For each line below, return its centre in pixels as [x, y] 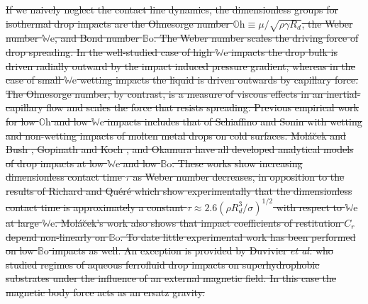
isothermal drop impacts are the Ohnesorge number [118, 23]
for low [21, 121]
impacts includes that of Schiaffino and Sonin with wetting [235, 121]
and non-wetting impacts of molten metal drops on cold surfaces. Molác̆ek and [176, 135]
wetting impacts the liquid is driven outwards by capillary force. [219, 80]
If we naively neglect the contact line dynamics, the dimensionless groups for [172, 9]
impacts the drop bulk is [284, 51]
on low [20, 250]
